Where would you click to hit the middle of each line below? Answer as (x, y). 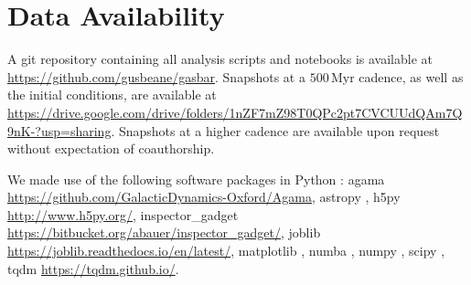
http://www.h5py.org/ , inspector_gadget (123, 214)
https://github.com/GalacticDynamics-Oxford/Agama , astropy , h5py (204, 197)
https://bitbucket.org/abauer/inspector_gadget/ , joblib (164, 232)
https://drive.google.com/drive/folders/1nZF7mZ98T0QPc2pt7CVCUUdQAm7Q (235, 112)
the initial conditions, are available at (112, 95)
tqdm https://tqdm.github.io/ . (93, 268)
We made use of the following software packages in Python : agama (196, 179)
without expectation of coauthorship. (111, 148)
